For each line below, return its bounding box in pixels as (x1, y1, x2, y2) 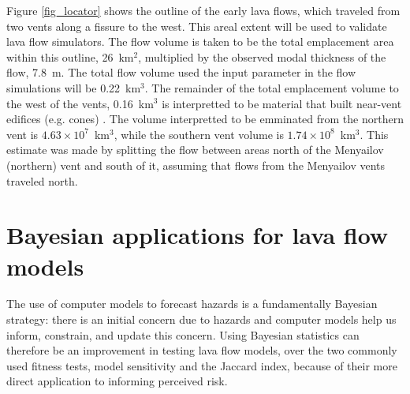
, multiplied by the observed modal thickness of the (138, 48, 386, 65)
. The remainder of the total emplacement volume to (144, 79, 399, 96)
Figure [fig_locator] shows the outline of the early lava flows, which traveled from (6, 2, 401, 18)
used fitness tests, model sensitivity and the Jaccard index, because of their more (6, 357, 397, 373)
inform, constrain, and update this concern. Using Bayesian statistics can (6, 326, 360, 343)
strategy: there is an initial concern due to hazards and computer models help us (6, 311, 397, 328)
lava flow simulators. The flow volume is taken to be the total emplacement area (6, 33, 394, 50)
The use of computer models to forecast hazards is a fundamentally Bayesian (6, 295, 378, 312)
